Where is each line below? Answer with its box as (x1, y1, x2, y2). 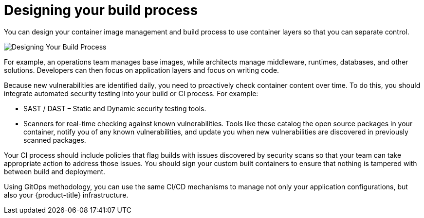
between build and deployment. (4, 167, 106, 176)
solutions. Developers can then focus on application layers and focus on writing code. (4, 66, 279, 74)
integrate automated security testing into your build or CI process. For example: (4, 89, 258, 98)
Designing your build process (4, 2, 198, 18)
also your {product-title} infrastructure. (4, 190, 129, 199)
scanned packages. (23, 135, 86, 144)
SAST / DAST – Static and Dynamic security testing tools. (23, 104, 206, 113)
